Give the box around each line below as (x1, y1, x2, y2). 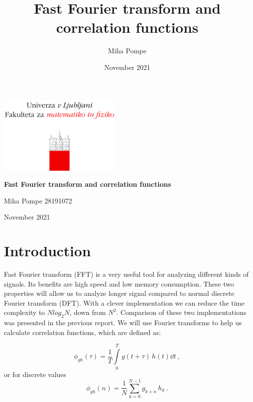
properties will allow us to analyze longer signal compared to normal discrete (4, 288, 234, 298)
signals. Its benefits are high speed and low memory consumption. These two (4, 278, 234, 289)
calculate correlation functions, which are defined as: (4, 327, 161, 337)
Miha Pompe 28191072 (4, 195, 72, 205)
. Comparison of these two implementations (116, 307, 247, 317)
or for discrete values (4, 369, 67, 379)
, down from (69, 307, 106, 317)
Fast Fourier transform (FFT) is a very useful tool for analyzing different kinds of (4, 269, 249, 279)
